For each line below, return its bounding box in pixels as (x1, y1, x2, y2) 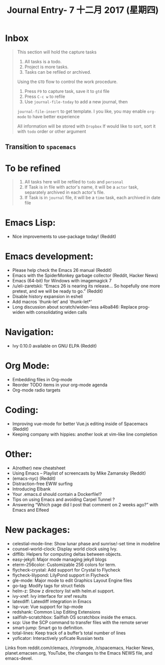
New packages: (5, 525, 70, 535)
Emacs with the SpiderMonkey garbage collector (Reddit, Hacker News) (12, 272, 159, 278)
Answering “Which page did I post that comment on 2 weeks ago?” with (12, 501, 159, 507)
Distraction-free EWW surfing (12, 481, 73, 487)
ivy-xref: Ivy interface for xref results (12, 593, 87, 599)
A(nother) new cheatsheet (12, 465, 66, 471)
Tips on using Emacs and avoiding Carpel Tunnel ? (12, 496, 115, 502)
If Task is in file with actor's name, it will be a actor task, (24, 184, 139, 190)
